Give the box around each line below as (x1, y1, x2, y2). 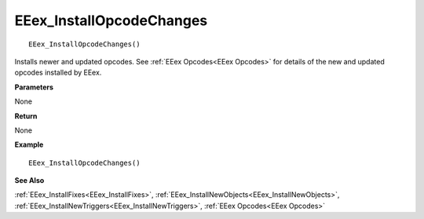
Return (14, 111, 38, 121)
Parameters (14, 82, 54, 92)
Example (14, 140, 44, 149)
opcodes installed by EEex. (14, 68, 102, 78)
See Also (14, 176, 45, 185)
